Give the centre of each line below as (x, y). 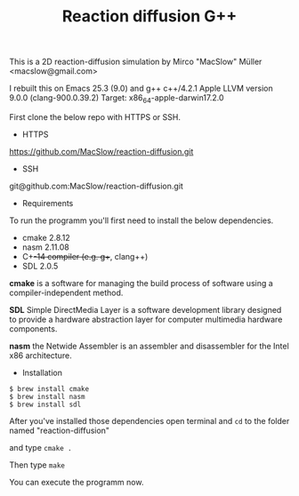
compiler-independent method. (66, 292)
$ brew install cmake (49, 388)
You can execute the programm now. (77, 482)
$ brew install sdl (45, 404)
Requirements (48, 203)
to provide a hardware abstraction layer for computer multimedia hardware (146, 319)
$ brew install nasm (48, 396)
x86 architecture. (41, 355)
